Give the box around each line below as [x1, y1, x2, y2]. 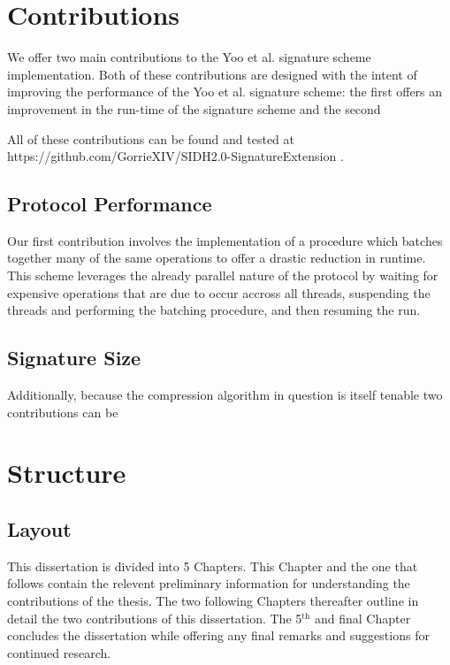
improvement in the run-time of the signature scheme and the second [7, 99, 381, 118]
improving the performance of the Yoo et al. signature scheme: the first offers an [7, 82, 443, 101]
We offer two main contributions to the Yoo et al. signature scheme [7, 48, 371, 66]
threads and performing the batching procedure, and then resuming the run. [7, 301, 421, 319]
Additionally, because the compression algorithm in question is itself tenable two [7, 386, 443, 404]
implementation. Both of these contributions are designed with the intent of [7, 65, 417, 83]
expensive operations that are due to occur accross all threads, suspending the [7, 283, 431, 302]
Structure [7, 455, 126, 491]
